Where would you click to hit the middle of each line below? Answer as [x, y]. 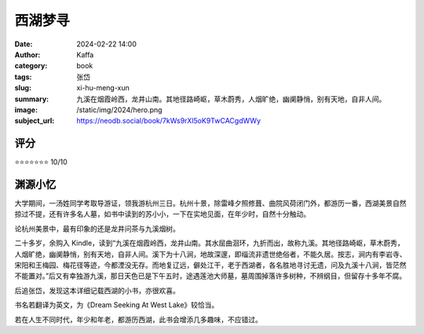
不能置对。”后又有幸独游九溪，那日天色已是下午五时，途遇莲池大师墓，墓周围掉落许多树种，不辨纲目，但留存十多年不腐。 [210, 276]
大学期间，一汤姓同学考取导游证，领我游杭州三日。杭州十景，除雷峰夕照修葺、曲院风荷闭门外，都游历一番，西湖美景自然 [210, 204]
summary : [32, 99]
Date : [24, 44]
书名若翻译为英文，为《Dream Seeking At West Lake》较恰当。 [117, 305]
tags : [23, 77]
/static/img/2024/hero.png [119, 109]
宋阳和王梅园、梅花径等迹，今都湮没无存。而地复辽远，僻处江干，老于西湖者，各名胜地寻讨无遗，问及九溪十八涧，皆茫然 [210, 265]
